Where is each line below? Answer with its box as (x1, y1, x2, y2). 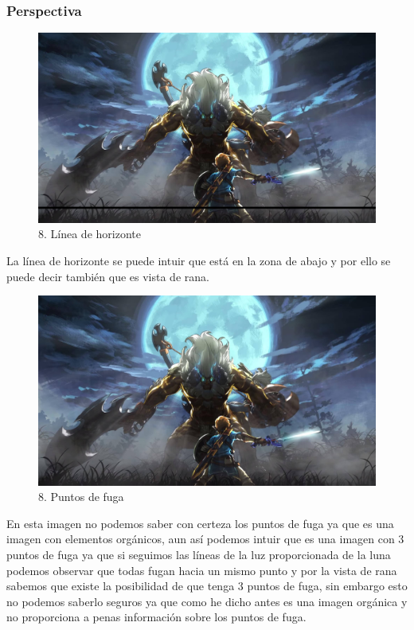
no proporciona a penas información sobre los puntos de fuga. (6, 608, 307, 625)
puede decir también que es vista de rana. (6, 268, 209, 284)
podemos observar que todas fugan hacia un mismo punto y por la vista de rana (6, 562, 397, 578)
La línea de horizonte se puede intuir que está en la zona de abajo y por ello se (6, 252, 391, 268)
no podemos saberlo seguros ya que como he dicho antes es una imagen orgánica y (6, 593, 408, 609)
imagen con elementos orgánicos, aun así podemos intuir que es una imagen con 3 (6, 530, 404, 547)
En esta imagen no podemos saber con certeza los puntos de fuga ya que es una (6, 515, 394, 531)
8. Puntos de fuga (38, 488, 124, 505)
